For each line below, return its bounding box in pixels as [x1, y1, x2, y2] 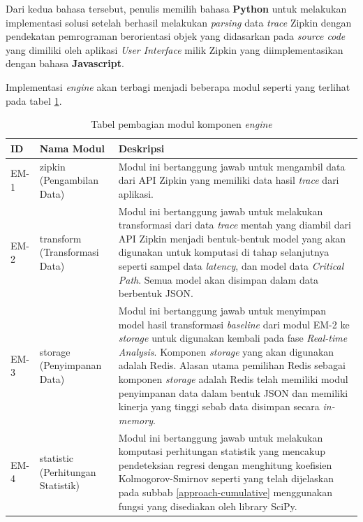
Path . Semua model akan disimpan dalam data [118, 272, 319, 287]
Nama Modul [39, 140, 105, 155]
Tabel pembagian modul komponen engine [91, 117, 272, 131]
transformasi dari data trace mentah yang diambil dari [118, 217, 351, 232]
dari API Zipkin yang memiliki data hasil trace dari [118, 173, 339, 187]
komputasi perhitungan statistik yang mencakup [118, 444, 325, 458]
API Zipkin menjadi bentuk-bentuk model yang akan [118, 231, 346, 245]
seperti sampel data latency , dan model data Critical [118, 259, 344, 273]
